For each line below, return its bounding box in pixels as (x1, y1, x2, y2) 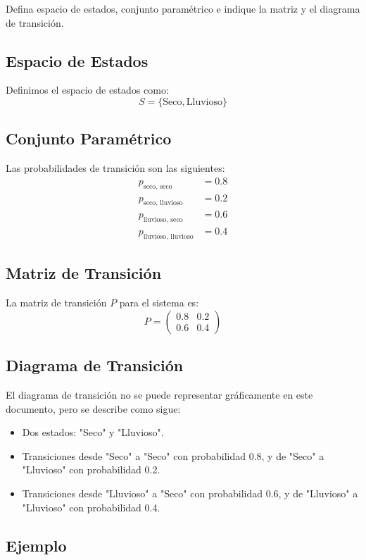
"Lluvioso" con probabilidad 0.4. (22, 499, 160, 514)
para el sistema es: (119, 295, 199, 310)
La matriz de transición (6, 295, 107, 310)
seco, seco (143, 182, 172, 190)
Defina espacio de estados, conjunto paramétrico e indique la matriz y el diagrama (6, 1, 360, 15)
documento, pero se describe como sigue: (6, 401, 181, 416)
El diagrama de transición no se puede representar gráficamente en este (6, 387, 313, 402)
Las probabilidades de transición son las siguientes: (6, 161, 225, 175)
